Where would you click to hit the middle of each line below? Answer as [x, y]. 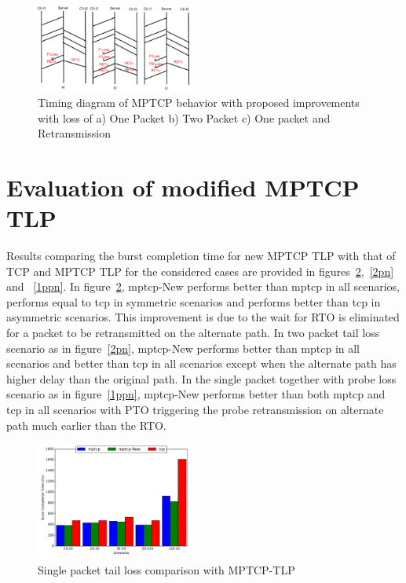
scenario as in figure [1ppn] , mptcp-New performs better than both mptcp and [196, 394]
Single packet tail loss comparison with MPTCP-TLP [166, 570]
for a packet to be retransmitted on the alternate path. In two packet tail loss [193, 333]
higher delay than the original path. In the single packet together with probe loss [201, 378]
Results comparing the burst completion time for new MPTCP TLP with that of [201, 256]
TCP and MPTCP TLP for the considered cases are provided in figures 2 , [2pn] [200, 271]
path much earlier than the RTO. [86, 425]
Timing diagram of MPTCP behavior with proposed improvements [199, 102]
